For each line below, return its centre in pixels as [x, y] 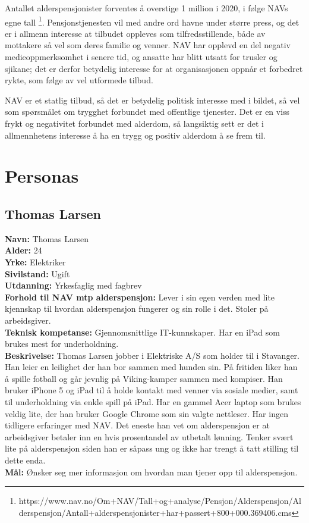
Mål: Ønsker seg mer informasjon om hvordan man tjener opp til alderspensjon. [151, 472]
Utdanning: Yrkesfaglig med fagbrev [73, 285]
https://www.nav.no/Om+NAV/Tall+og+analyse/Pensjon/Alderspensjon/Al [160, 501]
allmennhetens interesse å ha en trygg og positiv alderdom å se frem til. [135, 135]
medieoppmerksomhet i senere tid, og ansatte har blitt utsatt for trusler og [141, 57]
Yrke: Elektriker [35, 261]
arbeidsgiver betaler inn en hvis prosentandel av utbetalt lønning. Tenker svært [149, 436]
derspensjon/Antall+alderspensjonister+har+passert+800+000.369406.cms [155, 512]
